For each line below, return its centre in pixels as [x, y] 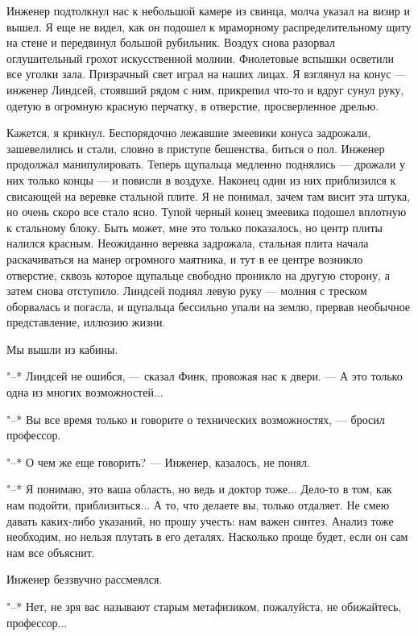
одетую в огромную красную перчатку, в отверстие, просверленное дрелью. [193, 105]
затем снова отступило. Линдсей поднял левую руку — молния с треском [187, 291]
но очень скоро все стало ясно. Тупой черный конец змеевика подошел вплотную [207, 212]
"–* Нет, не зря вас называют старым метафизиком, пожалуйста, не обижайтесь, [204, 606]
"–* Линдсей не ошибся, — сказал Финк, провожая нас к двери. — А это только [205, 376]
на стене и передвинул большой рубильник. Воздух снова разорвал [171, 42]
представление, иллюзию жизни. [86, 322]
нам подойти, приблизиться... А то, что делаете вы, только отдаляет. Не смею [198, 505]
